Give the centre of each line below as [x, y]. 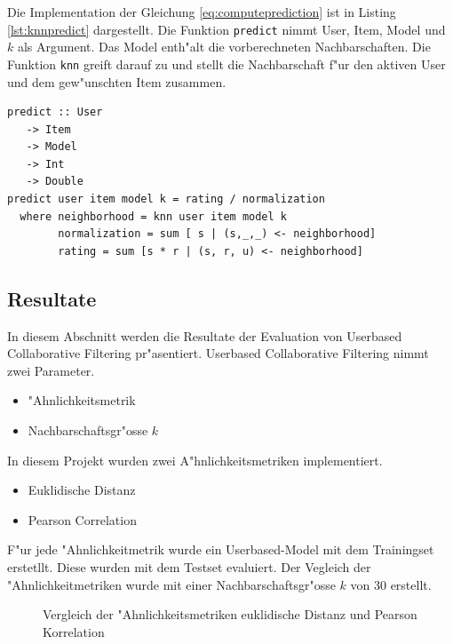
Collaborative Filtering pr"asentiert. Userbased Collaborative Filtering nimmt [218, 353]
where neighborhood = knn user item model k [153, 216]
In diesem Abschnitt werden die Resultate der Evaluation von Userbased [205, 335]
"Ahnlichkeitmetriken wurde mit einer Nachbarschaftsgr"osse [171, 584]
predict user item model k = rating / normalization [166, 199]
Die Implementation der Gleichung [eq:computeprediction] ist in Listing [202, 12]
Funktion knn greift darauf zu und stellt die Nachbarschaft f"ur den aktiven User [226, 64]
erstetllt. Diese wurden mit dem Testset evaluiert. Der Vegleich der [189, 566]
